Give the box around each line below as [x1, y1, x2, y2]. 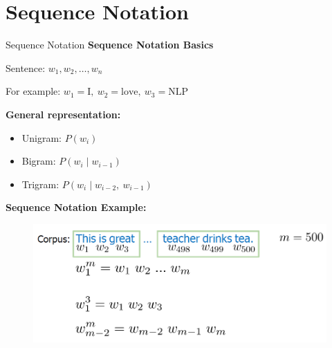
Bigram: [21, 154, 56, 168]
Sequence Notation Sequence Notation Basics [6, 37, 214, 52]
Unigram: [21, 130, 62, 145]
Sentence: [6, 60, 46, 75]
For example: [6, 84, 61, 98]
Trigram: [21, 176, 59, 191]
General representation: [6, 107, 121, 121]
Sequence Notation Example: [6, 200, 147, 214]
